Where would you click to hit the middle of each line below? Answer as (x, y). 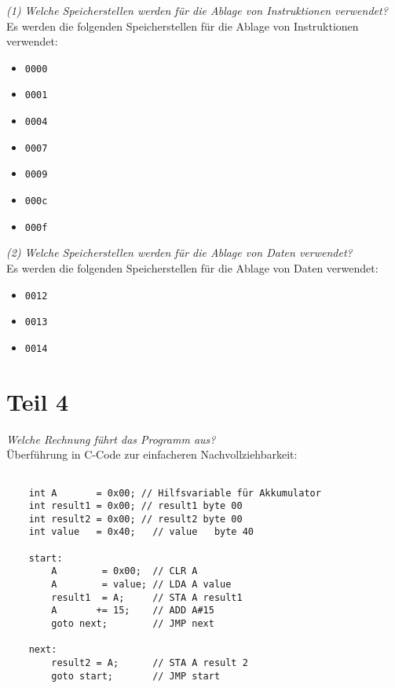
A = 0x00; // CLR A (124, 571)
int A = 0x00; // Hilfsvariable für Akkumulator (175, 493)
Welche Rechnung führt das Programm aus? (111, 439)
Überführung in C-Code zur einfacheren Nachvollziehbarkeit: (152, 454)
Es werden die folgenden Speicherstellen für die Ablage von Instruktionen (183, 26)
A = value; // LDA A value (141, 585)
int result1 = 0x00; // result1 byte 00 (135, 506)
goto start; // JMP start (136, 676)
